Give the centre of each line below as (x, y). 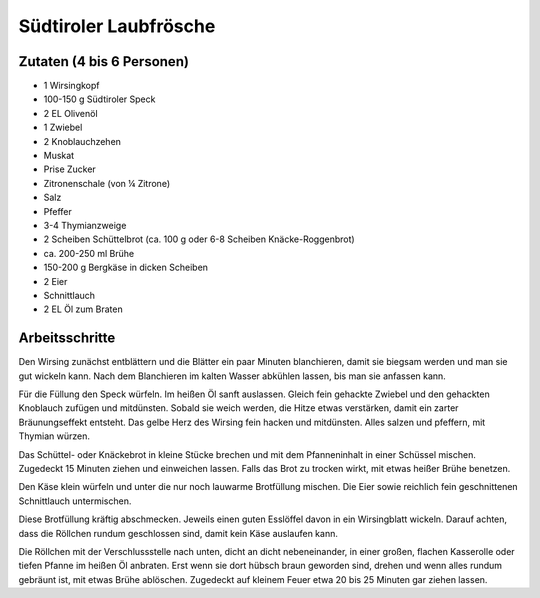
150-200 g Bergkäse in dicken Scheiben (126, 267)
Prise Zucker (70, 169)
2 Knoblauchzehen (82, 141)
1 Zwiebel (63, 127)
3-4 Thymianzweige (85, 225)
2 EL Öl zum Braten (83, 309)
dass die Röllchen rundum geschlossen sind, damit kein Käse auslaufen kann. (178, 533)
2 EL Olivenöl (71, 113)
